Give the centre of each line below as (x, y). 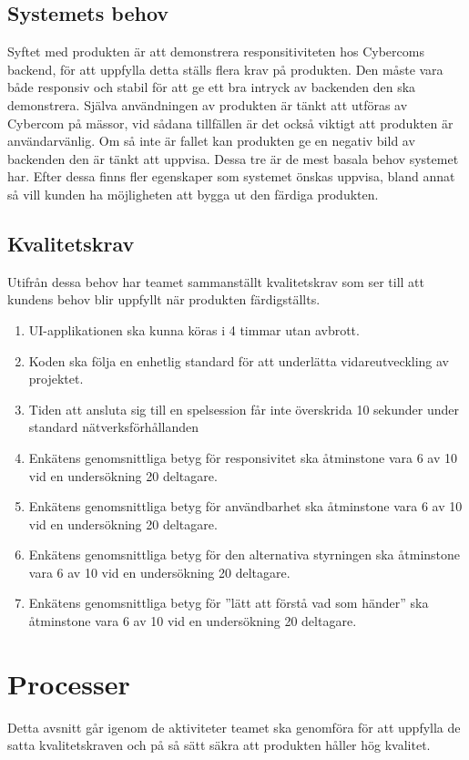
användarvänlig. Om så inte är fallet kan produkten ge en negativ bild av (211, 141)
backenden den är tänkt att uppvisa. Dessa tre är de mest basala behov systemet (233, 158)
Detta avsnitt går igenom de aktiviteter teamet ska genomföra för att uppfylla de (234, 727)
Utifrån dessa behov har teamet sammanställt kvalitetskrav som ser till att (216, 281)
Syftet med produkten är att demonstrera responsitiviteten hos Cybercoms (216, 51)
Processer (69, 683)
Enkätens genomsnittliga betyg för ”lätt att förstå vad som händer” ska (229, 603)
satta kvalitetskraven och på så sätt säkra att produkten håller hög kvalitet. (219, 745)
